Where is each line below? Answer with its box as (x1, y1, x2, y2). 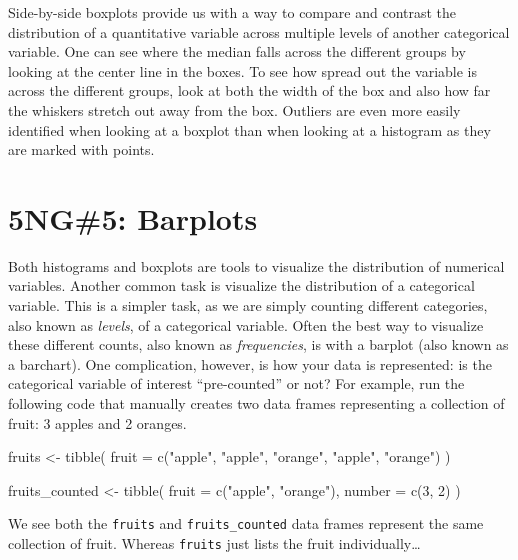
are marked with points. (8, 139, 155, 160)
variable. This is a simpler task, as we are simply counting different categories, (8, 295, 488, 316)
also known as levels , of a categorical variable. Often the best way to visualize (8, 314, 484, 335)
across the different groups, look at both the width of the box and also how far (8, 80, 491, 101)
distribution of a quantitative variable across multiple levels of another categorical (8, 21, 510, 42)
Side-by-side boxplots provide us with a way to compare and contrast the (8, 2, 457, 22)
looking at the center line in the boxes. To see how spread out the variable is (8, 60, 477, 81)
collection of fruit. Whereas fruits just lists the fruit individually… (8, 533, 421, 554)
